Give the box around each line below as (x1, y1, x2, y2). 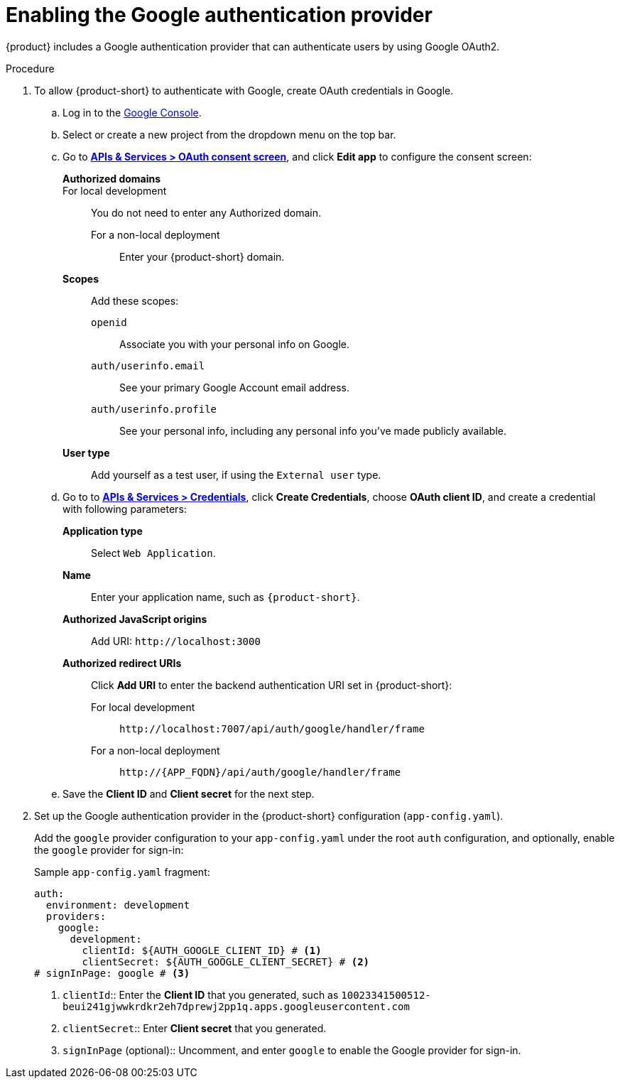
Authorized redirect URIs (62, 656, 182, 669)
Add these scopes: (91, 294, 179, 307)
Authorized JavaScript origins (62, 612, 207, 625)
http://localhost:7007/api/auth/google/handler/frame (119, 722, 425, 735)
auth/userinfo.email (91, 359, 205, 372)
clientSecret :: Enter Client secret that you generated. (62, 1021, 327, 1034)
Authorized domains (62, 172, 161, 185)
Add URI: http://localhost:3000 (91, 634, 261, 647)
